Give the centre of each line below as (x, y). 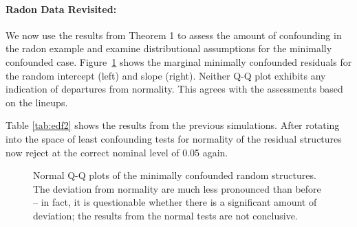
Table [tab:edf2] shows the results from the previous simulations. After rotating (173, 125)
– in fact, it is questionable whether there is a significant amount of (175, 202)
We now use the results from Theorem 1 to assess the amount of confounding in (174, 35)
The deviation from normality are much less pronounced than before (177, 188)
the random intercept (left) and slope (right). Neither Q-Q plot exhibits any (166, 75)
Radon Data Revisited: (61, 9)
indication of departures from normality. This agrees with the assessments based (174, 89)
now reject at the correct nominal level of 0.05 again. (117, 152)
